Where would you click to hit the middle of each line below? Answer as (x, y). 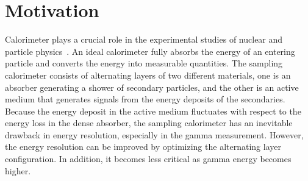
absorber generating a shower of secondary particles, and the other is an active (152, 87)
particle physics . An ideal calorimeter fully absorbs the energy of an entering (150, 51)
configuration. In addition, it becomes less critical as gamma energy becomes (148, 159)
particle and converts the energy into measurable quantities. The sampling (144, 63)
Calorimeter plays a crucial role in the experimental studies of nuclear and (144, 39)
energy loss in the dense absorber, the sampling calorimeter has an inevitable (149, 123)
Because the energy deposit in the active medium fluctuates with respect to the (153, 111)
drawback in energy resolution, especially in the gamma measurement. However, (154, 134)
